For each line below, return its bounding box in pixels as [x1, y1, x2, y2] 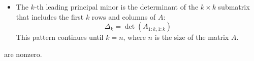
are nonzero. [4, 48, 42, 59]
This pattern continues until [16, 32, 104, 42]
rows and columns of [91, 11, 156, 22]
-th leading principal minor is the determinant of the [34, 2, 199, 12]
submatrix [218, 2, 250, 12]
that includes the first [16, 11, 84, 22]
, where [123, 32, 146, 42]
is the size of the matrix [154, 32, 229, 42]
